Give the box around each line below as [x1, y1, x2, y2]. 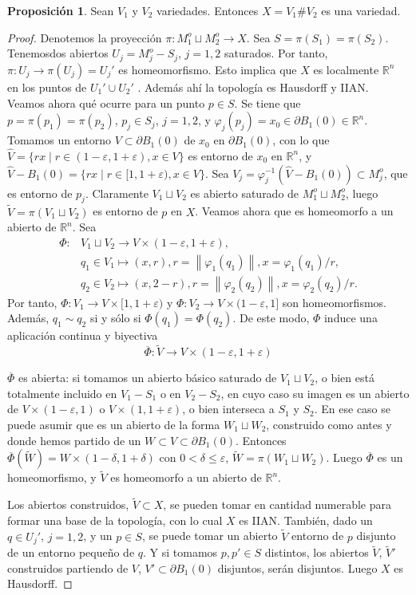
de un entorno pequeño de [7, 544, 135, 561]
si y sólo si [89, 309, 141, 326]
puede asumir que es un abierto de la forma [7, 416, 220, 432]
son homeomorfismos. [282, 294, 386, 310]
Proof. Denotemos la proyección [7, 29, 162, 45]
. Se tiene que [234, 94, 301, 111]
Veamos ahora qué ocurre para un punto [7, 94, 205, 111]
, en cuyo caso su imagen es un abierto [220, 384, 410, 401]
